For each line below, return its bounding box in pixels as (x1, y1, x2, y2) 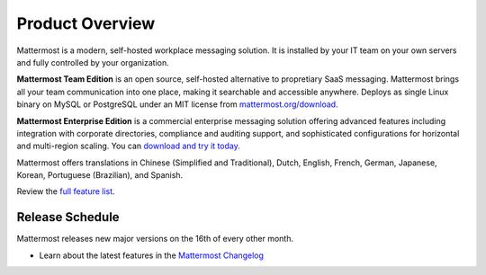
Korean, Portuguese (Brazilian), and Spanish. (16, 170, 184, 181)
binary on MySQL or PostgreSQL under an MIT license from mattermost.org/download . (16, 99, 338, 110)
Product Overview (16, 13, 156, 33)
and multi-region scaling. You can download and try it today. (16, 140, 240, 152)
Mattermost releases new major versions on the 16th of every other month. (16, 234, 294, 244)
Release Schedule (16, 209, 121, 225)
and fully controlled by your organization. (16, 57, 170, 67)
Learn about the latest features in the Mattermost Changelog (39, 250, 265, 261)
